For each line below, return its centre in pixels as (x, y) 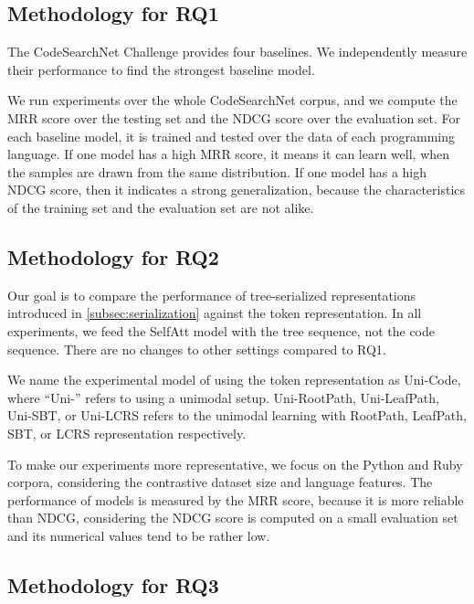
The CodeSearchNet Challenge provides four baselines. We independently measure (237, 52)
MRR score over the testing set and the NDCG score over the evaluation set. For (234, 117)
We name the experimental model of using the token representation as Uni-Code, (234, 380)
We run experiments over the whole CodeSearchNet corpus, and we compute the (232, 100)
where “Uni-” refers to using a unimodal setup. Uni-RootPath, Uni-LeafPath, (223, 397)
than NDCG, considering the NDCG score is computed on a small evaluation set (233, 518)
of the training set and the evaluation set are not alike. (161, 207)
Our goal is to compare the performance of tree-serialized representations (212, 295)
